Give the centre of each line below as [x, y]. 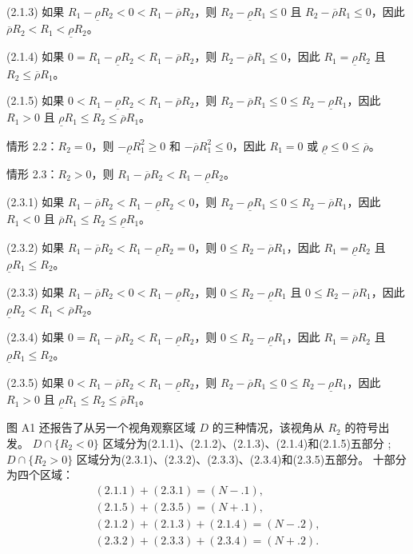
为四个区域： [40, 474]
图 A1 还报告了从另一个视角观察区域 [101, 427]
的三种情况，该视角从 [268, 427]
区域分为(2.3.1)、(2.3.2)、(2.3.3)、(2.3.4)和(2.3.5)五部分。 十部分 [241, 458]
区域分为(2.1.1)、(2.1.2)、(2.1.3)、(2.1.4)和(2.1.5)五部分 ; [247, 442]
